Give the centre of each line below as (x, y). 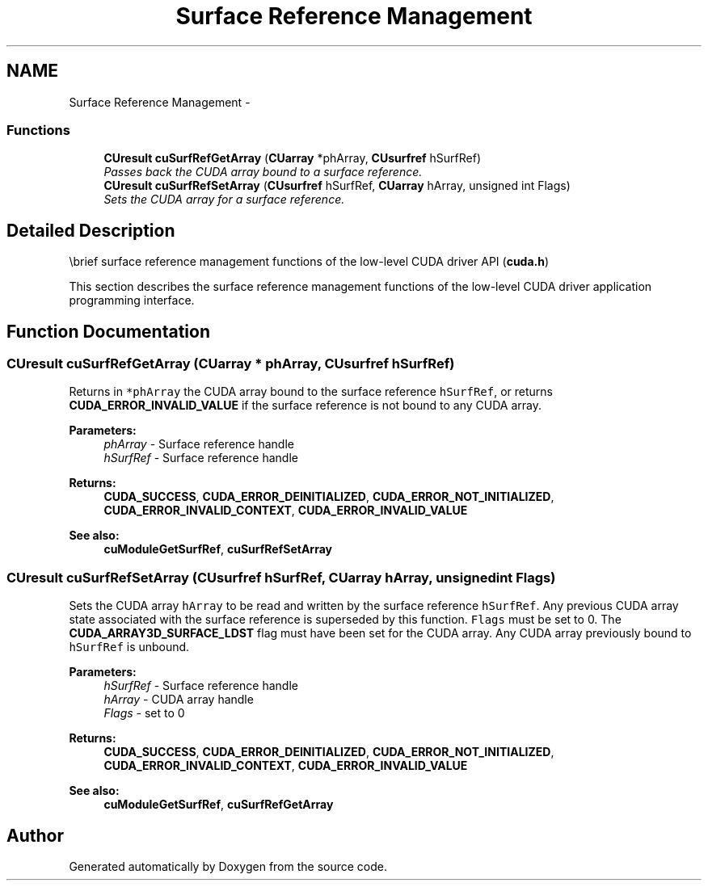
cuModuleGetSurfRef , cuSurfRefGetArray (219, 805)
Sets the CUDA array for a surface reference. (224, 200)
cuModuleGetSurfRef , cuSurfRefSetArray (218, 549)
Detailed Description (91, 230)
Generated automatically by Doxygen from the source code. (228, 866)
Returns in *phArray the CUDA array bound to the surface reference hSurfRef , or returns (311, 392)
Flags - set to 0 (144, 713)
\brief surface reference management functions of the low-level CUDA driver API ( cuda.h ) (309, 262)
